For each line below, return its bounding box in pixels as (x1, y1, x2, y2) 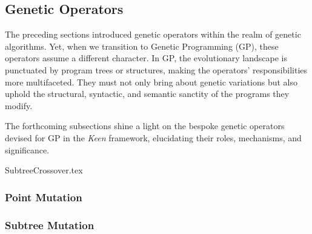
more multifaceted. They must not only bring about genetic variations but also (5, 75, 297, 88)
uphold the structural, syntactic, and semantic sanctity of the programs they (5, 87, 290, 100)
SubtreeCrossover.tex (5, 164, 83, 176)
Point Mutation (5, 189, 82, 204)
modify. (5, 99, 33, 112)
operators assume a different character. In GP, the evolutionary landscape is (5, 52, 288, 64)
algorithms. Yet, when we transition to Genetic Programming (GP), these (5, 39, 279, 52)
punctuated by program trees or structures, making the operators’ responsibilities (5, 63, 308, 76)
